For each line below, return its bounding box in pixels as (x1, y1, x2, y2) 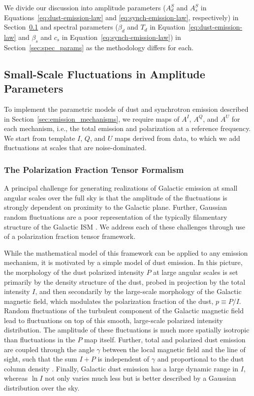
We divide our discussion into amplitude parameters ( (4, 2, 166, 12)
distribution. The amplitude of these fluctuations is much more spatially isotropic (4, 325, 250, 335)
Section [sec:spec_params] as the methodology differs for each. (4, 42, 194, 52)
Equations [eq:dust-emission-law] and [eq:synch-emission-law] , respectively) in (4, 12, 239, 22)
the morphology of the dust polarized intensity (4, 266, 144, 277)
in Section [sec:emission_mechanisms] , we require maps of (4, 113, 180, 124)
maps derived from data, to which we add (114, 132, 240, 143)
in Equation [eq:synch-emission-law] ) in (62, 32, 181, 42)
